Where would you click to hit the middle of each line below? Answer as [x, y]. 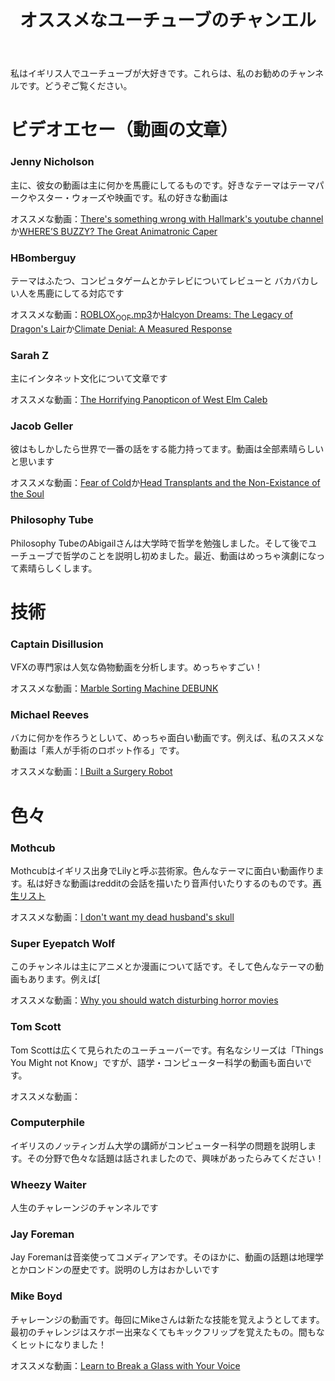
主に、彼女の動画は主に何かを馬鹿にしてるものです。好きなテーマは [150, 185]
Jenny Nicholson [52, 162]
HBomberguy [43, 258]
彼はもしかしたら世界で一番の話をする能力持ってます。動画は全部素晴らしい [167, 449]
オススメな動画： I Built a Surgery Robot [91, 772]
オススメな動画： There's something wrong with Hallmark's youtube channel [167, 218]
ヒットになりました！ [62, 1344]
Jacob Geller [42, 426]
